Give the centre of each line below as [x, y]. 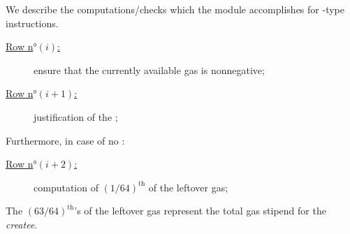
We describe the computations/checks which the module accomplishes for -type [175, 9]
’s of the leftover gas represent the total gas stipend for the [200, 211]
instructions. [32, 23]
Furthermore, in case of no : [65, 140]
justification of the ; [76, 116]
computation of [66, 187]
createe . [22, 224]
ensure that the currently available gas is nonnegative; [149, 70]
